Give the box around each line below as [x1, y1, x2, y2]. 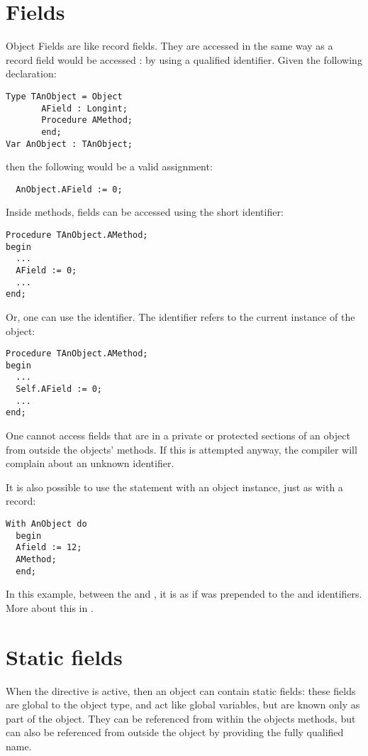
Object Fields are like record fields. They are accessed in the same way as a [6, 38, 333, 53]
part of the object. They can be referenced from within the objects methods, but [6, 711, 356, 725]
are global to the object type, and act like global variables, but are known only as [6, 697, 360, 712]
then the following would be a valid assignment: [6, 159, 213, 174]
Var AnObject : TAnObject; [6, 138, 133, 149]
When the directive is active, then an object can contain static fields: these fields [6, 683, 356, 698]
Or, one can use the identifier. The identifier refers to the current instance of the [6, 309, 355, 324]
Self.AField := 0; [16, 384, 103, 395]
